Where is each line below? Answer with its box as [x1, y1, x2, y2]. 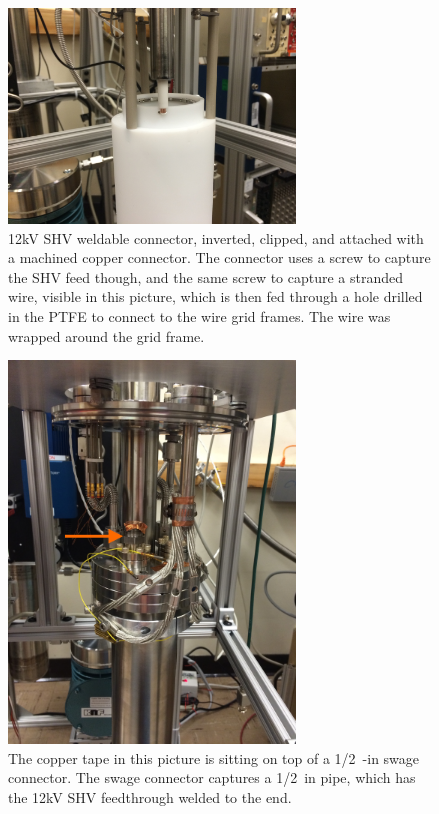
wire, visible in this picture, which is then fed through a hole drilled [8, 286, 423, 307]
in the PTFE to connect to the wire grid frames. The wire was [8, 305, 391, 326]
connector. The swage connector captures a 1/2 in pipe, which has [8, 767, 416, 788]
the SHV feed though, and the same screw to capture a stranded [8, 266, 404, 287]
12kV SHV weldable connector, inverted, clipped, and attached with [8, 227, 424, 248]
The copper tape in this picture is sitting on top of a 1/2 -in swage [8, 747, 420, 768]
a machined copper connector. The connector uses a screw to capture [8, 247, 431, 268]
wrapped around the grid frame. [8, 325, 205, 346]
